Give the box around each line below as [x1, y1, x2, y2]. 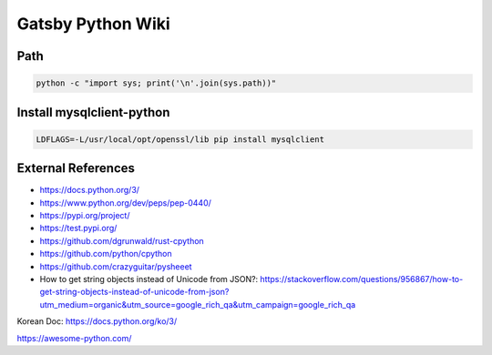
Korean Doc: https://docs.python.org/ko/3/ [16, 316, 178, 327]
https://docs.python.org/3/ [39, 185, 140, 196]
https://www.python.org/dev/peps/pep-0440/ [39, 197, 211, 208]
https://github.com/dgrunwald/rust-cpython [39, 235, 204, 246]
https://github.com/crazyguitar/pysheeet [39, 260, 192, 272]
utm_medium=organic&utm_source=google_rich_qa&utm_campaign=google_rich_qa [39, 299, 356, 309]
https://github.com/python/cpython [39, 248, 172, 259]
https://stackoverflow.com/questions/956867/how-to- [260, 273, 464, 284]
